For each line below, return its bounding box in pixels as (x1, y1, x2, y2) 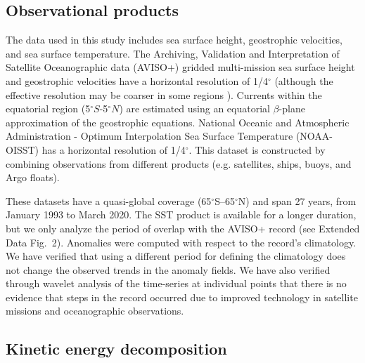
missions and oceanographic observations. (6, 303, 184, 318)
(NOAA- (295, 128, 333, 143)
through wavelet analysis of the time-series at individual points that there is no (6, 276, 347, 291)
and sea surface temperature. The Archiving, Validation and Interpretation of (6, 46, 340, 60)
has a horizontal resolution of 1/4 (41, 142, 186, 157)
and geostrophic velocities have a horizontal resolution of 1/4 (6, 73, 268, 88)
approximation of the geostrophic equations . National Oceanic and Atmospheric (6, 114, 350, 129)
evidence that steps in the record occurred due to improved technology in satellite (6, 289, 358, 304)
